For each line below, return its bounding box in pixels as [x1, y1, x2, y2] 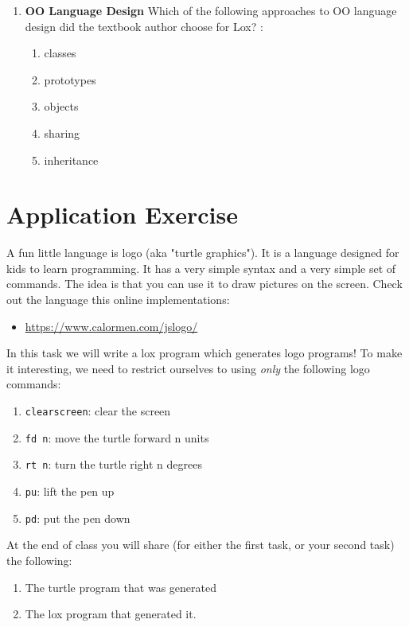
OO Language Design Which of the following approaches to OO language [25, 2, 397, 18]
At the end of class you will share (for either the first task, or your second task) [6, 536, 395, 553]
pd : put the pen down [25, 509, 130, 526]
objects [44, 98, 79, 115]
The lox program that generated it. [25, 606, 197, 622]
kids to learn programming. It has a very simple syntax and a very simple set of [6, 259, 396, 276]
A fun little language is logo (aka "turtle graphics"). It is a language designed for [6, 244, 399, 261]
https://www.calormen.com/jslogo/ [25, 317, 198, 334]
